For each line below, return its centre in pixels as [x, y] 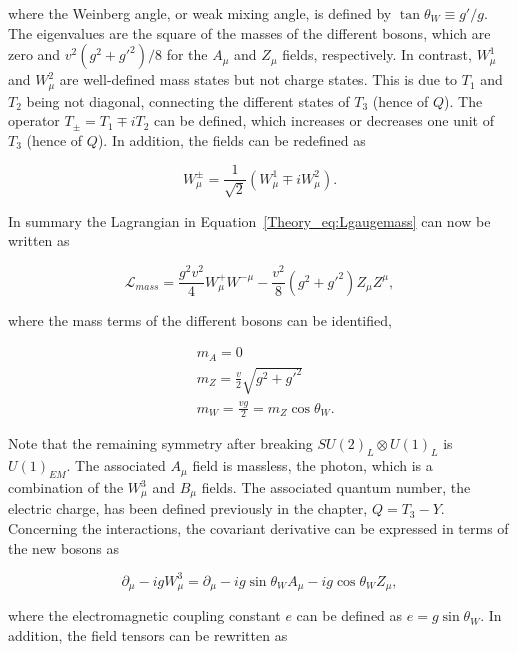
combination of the [66, 487]
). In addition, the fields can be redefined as [231, 139]
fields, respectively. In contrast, [377, 54]
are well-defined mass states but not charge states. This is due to [258, 79]
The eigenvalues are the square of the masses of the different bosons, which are [249, 32]
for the [187, 54]
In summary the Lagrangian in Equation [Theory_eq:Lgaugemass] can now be [249, 220]
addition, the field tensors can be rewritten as [148, 634]
